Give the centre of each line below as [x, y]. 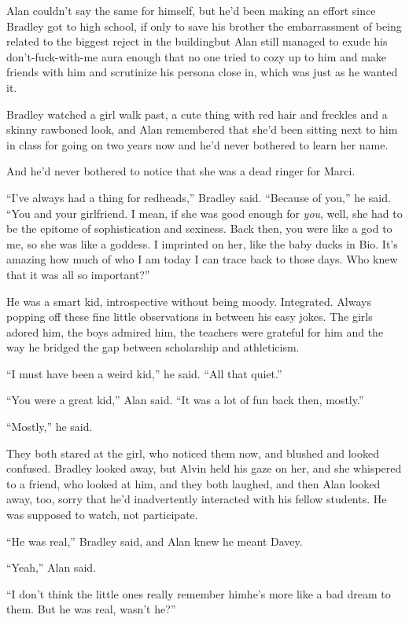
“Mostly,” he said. [50, 427]
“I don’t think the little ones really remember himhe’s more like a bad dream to [199, 593]
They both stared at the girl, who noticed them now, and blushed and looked [193, 453]
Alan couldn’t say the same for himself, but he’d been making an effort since [191, 10]
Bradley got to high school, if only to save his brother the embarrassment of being [204, 26]
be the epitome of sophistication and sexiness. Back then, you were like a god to [199, 228]
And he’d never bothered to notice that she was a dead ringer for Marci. [181, 171]
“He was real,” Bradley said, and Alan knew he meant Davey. [155, 541]
